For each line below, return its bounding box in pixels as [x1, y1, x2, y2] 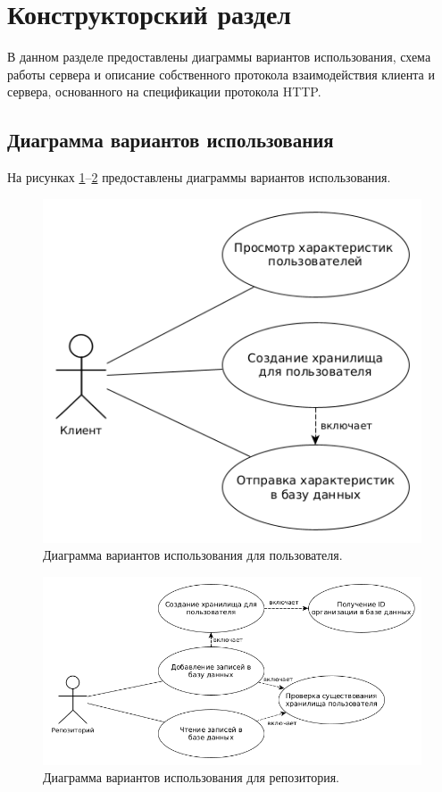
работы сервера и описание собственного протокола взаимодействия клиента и [7, 64, 435, 83]
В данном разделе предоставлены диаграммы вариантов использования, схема [7, 47, 431, 66]
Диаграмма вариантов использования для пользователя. [43, 546, 343, 564]
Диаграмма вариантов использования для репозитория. [43, 768, 340, 787]
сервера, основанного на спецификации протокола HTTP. [7, 82, 321, 101]
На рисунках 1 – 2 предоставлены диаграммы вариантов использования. [7, 168, 391, 187]
